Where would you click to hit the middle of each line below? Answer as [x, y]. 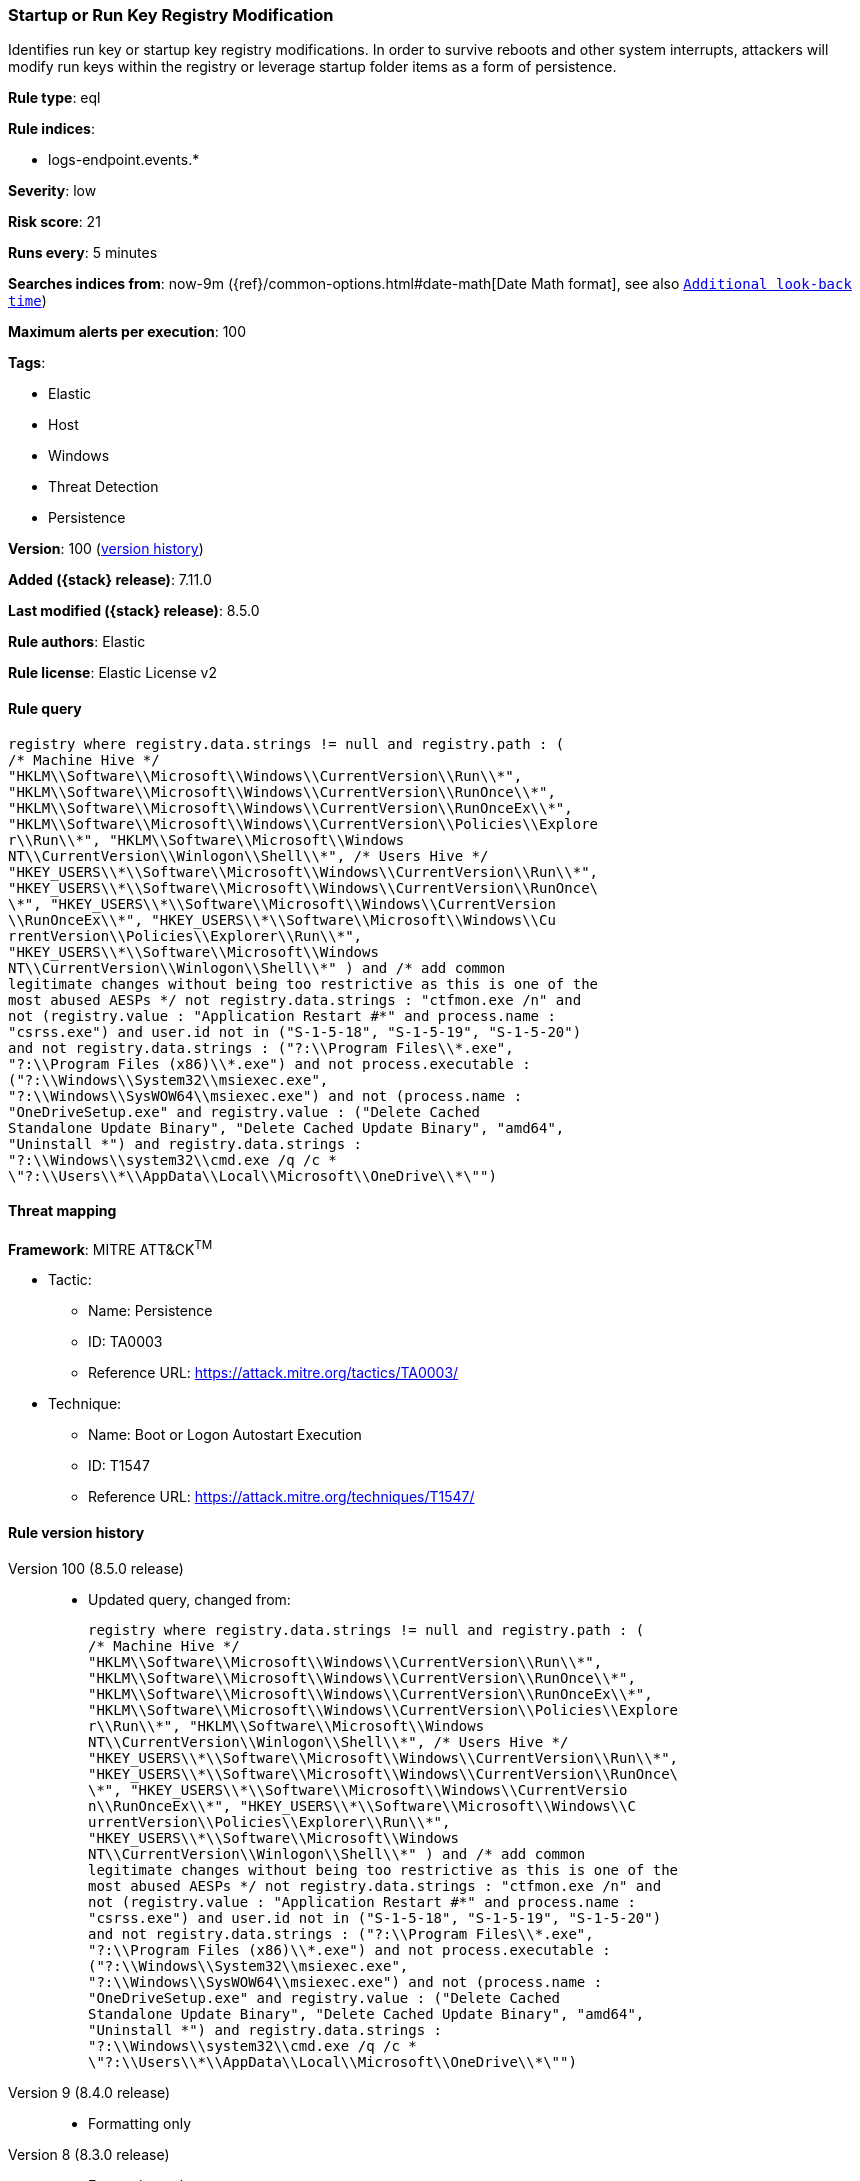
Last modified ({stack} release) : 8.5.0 [134, 611]
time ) [27, 301]
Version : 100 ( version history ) [106, 549]
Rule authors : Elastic [77, 642]
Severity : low [52, 191]
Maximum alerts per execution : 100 [127, 332]
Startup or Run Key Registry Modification [171, 15]
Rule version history [76, 1533]
